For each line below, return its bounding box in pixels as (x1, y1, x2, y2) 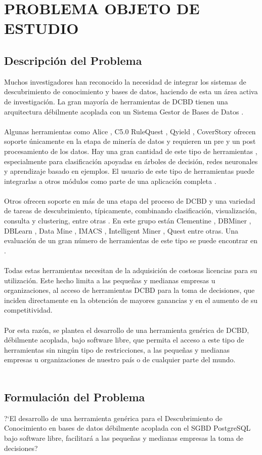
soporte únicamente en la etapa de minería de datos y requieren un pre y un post (4, 136, 256, 146)
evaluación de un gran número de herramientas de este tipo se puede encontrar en (4, 235, 257, 246)
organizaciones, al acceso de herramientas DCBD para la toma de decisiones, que (4, 285, 255, 295)
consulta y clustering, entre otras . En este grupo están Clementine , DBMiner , (4, 215, 251, 226)
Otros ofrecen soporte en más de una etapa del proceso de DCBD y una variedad (4, 195, 255, 206)
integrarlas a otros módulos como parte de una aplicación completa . (4, 175, 216, 186)
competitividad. (4, 305, 53, 315)
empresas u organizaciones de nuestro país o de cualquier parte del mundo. (4, 354, 236, 365)
